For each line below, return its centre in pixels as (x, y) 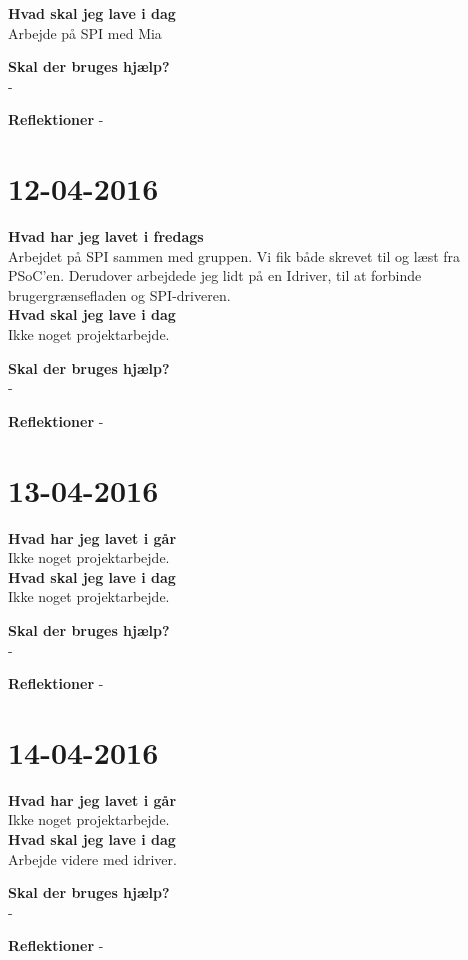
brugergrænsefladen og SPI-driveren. (119, 294)
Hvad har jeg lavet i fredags (106, 236)
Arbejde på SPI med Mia (85, 32)
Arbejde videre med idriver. (92, 858)
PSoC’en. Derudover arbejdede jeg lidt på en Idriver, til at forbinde (215, 275)
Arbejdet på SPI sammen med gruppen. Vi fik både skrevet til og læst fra (234, 255)
